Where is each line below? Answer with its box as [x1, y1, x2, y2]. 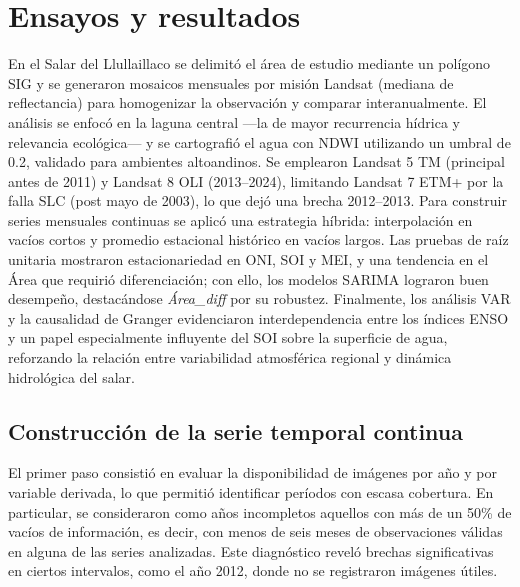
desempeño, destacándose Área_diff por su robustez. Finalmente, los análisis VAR [8, 288, 511, 309]
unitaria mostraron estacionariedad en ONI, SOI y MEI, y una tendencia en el [8, 249, 489, 270]
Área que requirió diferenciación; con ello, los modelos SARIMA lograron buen [8, 268, 489, 289]
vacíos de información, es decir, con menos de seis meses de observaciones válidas [8, 521, 503, 542]
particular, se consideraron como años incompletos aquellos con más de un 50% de [8, 501, 512, 522]
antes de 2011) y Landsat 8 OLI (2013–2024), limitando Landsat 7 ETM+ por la [8, 170, 504, 191]
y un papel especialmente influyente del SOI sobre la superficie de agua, [8, 327, 448, 348]
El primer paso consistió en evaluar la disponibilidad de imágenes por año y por [8, 462, 497, 483]
